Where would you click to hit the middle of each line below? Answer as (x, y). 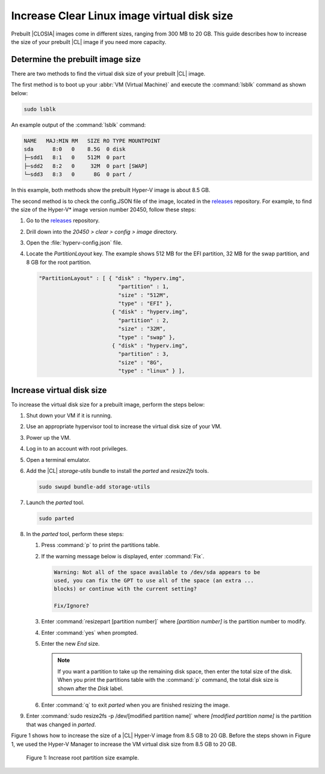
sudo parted (57, 518)
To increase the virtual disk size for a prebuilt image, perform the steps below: (108, 404)
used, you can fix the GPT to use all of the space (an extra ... (154, 581)
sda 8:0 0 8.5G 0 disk (75, 149)
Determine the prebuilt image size (76, 59)
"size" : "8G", (141, 362)
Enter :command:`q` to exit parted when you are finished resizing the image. (135, 705)
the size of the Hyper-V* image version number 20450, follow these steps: (104, 209)
